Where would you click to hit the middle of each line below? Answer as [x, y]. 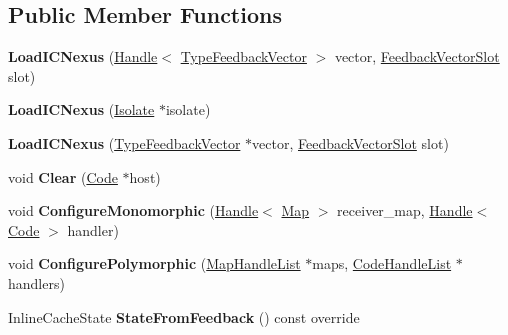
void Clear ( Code [63, 176]
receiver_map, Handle [405, 210]
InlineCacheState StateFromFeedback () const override [184, 316]
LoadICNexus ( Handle [83, 56]
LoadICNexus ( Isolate [81, 109]
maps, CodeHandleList [382, 263]
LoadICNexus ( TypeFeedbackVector [124, 142]
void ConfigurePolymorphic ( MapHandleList [154, 263]
